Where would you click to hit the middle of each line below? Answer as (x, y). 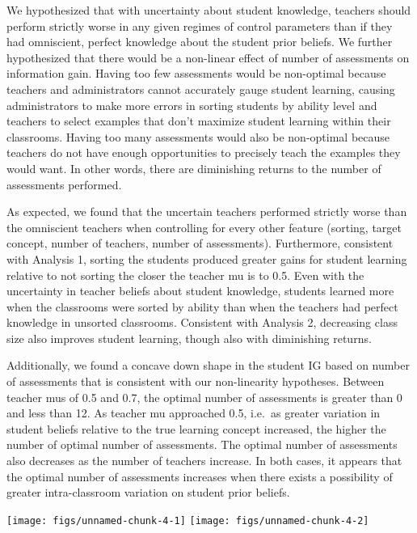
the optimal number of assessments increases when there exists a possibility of (200, 476)
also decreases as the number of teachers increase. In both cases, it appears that (204, 461)
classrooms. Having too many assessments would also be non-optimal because (198, 136)
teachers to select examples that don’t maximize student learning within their (199, 121)
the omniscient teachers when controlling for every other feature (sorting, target (204, 227)
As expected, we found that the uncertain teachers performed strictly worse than (207, 212)
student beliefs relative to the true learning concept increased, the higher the (196, 428)
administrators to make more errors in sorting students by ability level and (192, 105)
